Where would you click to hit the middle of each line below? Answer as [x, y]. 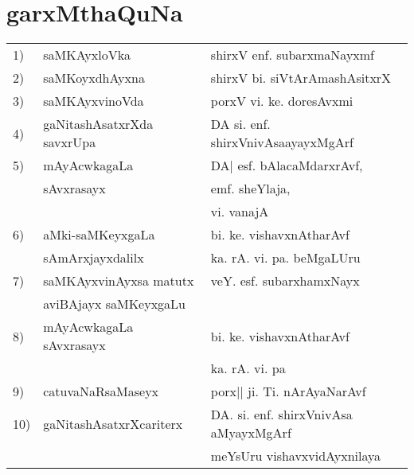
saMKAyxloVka [87, 55]
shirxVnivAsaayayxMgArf [282, 142]
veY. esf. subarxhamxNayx [285, 281]
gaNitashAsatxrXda [98, 124]
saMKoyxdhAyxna [94, 78]
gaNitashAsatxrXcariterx [113, 423]
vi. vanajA [240, 212]
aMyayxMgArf [251, 433]
